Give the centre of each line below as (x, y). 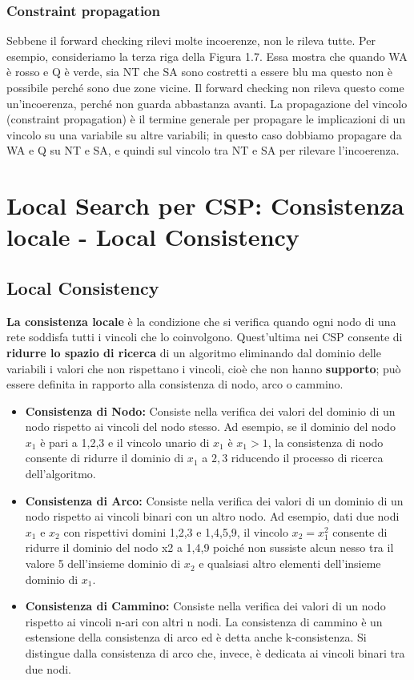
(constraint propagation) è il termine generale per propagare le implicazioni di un (206, 119)
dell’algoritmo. (60, 474)
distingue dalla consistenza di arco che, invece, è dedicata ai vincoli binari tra (215, 653)
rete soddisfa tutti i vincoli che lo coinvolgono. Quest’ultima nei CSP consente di (205, 337)
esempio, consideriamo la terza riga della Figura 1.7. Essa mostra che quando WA (207, 56)
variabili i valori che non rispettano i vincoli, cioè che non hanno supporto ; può (204, 368)
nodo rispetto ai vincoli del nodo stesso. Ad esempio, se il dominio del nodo (210, 427)
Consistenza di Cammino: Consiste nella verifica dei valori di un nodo (205, 606)
